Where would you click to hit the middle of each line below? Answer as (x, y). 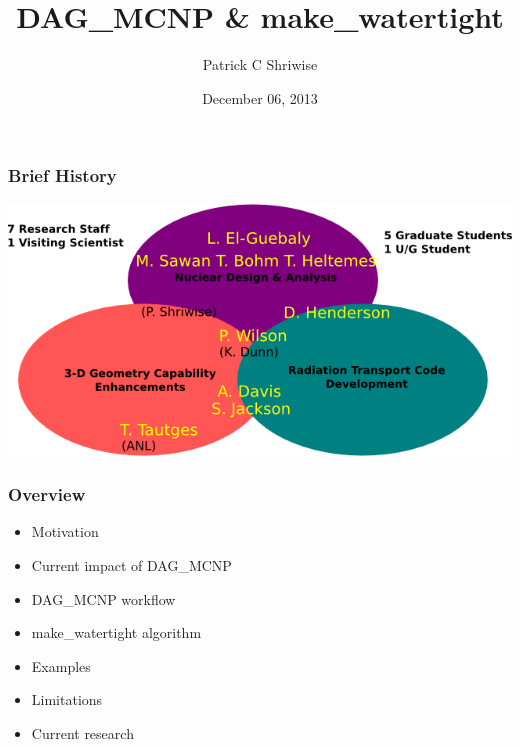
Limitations (67, 699)
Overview (47, 494)
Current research (82, 732)
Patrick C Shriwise (260, 64)
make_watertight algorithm (116, 632)
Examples (61, 665)
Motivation (65, 531)
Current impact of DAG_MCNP (131, 565)
